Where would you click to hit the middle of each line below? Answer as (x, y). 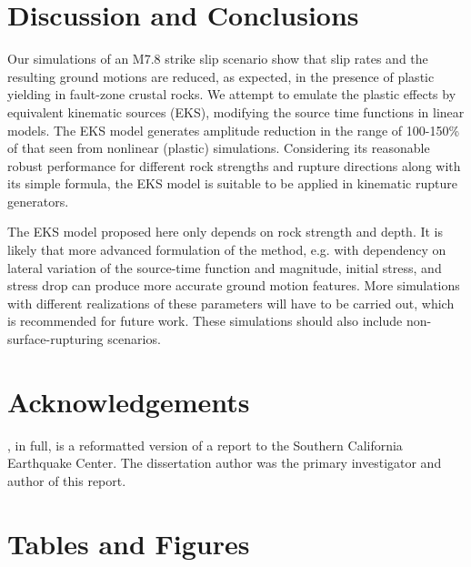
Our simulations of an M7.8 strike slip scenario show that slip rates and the (218, 59)
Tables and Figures (129, 543)
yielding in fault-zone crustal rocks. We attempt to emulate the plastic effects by (232, 94)
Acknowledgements (129, 401)
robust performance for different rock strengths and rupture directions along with (234, 165)
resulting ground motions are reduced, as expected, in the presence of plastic (221, 76)
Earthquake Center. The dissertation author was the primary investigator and (225, 463)
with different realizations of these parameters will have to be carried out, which (231, 303)
